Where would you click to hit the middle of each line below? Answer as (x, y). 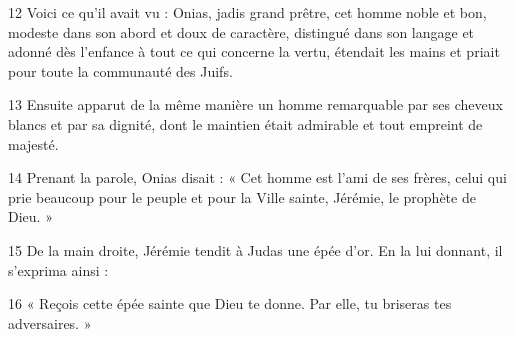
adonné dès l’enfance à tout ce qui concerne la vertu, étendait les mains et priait (254, 51)
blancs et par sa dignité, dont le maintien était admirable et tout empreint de (245, 123)
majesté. (33, 143)
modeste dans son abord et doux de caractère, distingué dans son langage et (241, 31)
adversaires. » (50, 322)
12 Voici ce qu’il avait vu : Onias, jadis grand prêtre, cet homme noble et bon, (247, 12)
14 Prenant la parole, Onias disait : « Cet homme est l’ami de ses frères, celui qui (257, 177)
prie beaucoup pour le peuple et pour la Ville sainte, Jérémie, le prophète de (242, 196)
